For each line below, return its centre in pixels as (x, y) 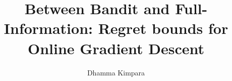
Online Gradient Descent (116, 48)
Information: (48, 28)
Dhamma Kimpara (116, 72)
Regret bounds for (163, 28)
